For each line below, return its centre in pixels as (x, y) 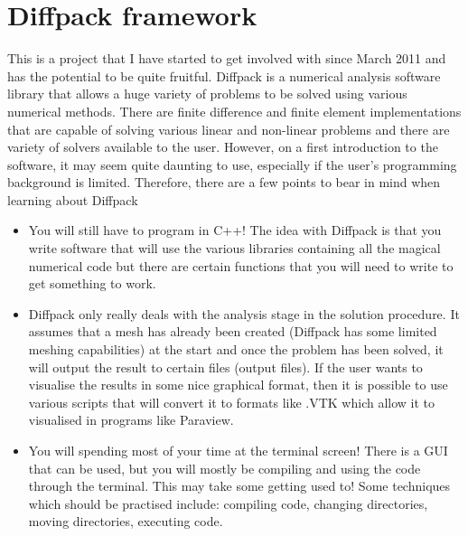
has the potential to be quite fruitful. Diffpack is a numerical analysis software (224, 75)
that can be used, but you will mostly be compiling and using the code (225, 468)
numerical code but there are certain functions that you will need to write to (241, 265)
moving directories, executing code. (126, 521)
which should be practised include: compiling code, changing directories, (228, 503)
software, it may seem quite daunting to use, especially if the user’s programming (232, 164)
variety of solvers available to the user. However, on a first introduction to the (223, 147)
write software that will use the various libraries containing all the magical (234, 248)
